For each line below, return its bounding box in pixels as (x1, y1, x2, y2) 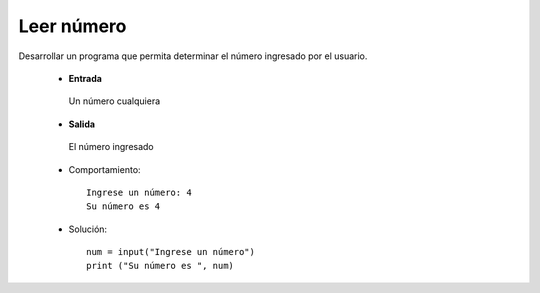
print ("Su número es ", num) (86, 260, 235, 272)
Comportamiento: (68, 163, 141, 175)
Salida (68, 118, 95, 130)
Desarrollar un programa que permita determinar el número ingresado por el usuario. (18, 50, 368, 62)
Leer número (18, 15, 127, 37)
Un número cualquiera (68, 95, 161, 107)
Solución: (68, 223, 108, 235)
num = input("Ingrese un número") (86, 246, 255, 258)
